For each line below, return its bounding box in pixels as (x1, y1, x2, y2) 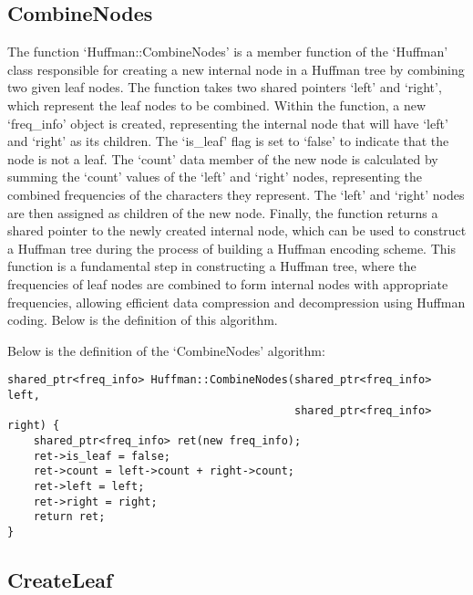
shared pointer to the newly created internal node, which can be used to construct (7, 221, 467, 240)
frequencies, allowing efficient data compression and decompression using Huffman (7, 292, 466, 311)
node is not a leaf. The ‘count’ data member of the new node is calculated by (7, 149, 438, 168)
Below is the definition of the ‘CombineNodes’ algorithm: (7, 340, 325, 360)
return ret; (33, 510, 106, 524)
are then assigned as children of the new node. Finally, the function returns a (7, 203, 438, 222)
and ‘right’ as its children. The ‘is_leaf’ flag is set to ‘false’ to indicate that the (7, 131, 449, 151)
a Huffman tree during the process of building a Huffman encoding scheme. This (7, 238, 456, 257)
